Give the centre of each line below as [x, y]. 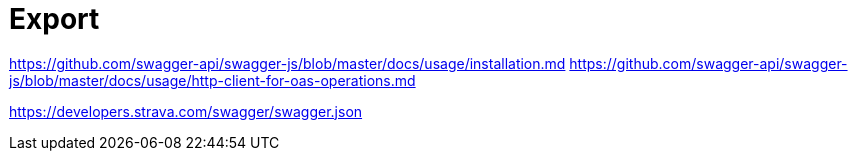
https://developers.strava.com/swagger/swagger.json [186, 111]
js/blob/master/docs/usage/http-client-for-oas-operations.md [212, 80]
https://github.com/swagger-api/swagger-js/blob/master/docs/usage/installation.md [287, 63]
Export [54, 19]
